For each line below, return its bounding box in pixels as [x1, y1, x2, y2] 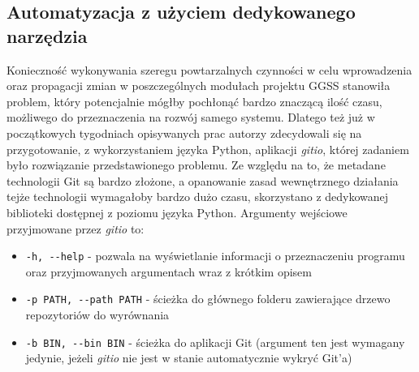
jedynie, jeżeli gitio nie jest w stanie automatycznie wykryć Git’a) [25, 349, 352, 366]
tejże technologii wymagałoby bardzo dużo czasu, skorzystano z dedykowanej [6, 188, 389, 205]
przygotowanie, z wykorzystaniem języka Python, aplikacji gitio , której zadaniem [6, 140, 409, 157]
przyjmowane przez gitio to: [6, 220, 145, 237]
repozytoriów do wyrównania [25, 306, 170, 323]
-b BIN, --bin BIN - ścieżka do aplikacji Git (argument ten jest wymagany [25, 333, 405, 350]
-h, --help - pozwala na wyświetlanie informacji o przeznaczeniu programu [25, 247, 405, 264]
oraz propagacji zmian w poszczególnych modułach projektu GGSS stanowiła [6, 77, 391, 94]
